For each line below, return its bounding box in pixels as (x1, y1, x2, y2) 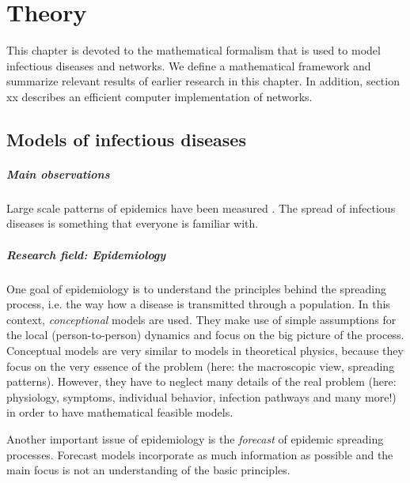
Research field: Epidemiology (6, 246, 166, 262)
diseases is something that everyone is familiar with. (6, 215, 259, 232)
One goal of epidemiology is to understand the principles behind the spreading (6, 280, 386, 296)
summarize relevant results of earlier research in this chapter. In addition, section (6, 73, 400, 89)
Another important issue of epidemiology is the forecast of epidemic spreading (6, 430, 384, 447)
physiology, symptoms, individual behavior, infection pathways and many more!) (6, 388, 397, 405)
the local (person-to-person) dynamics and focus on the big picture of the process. (6, 326, 404, 343)
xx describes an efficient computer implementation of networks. (6, 88, 313, 104)
